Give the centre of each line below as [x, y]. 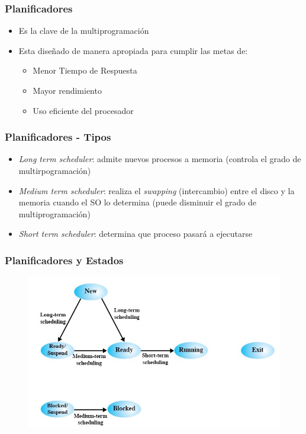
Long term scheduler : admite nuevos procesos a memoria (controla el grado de [160, 159]
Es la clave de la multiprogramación [84, 31]
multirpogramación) [55, 170]
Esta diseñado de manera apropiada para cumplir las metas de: [133, 50]
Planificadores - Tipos [58, 137]
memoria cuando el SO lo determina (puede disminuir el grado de [137, 202]
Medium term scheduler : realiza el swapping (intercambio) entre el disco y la [157, 190]
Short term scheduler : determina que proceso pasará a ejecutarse [136, 234]
